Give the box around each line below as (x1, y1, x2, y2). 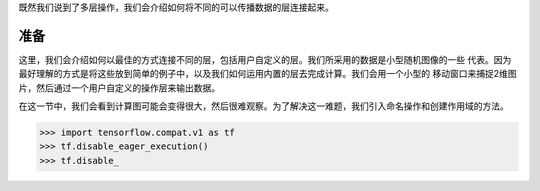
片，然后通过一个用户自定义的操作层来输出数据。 (18, 81, 220, 94)
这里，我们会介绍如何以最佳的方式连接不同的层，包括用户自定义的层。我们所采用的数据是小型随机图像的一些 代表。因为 (18, 53, 512, 65)
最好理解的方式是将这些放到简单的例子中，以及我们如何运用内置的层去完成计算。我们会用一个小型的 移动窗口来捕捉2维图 (18, 68, 517, 80)
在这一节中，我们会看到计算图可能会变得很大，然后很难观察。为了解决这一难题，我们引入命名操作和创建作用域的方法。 (18, 100, 509, 112)
